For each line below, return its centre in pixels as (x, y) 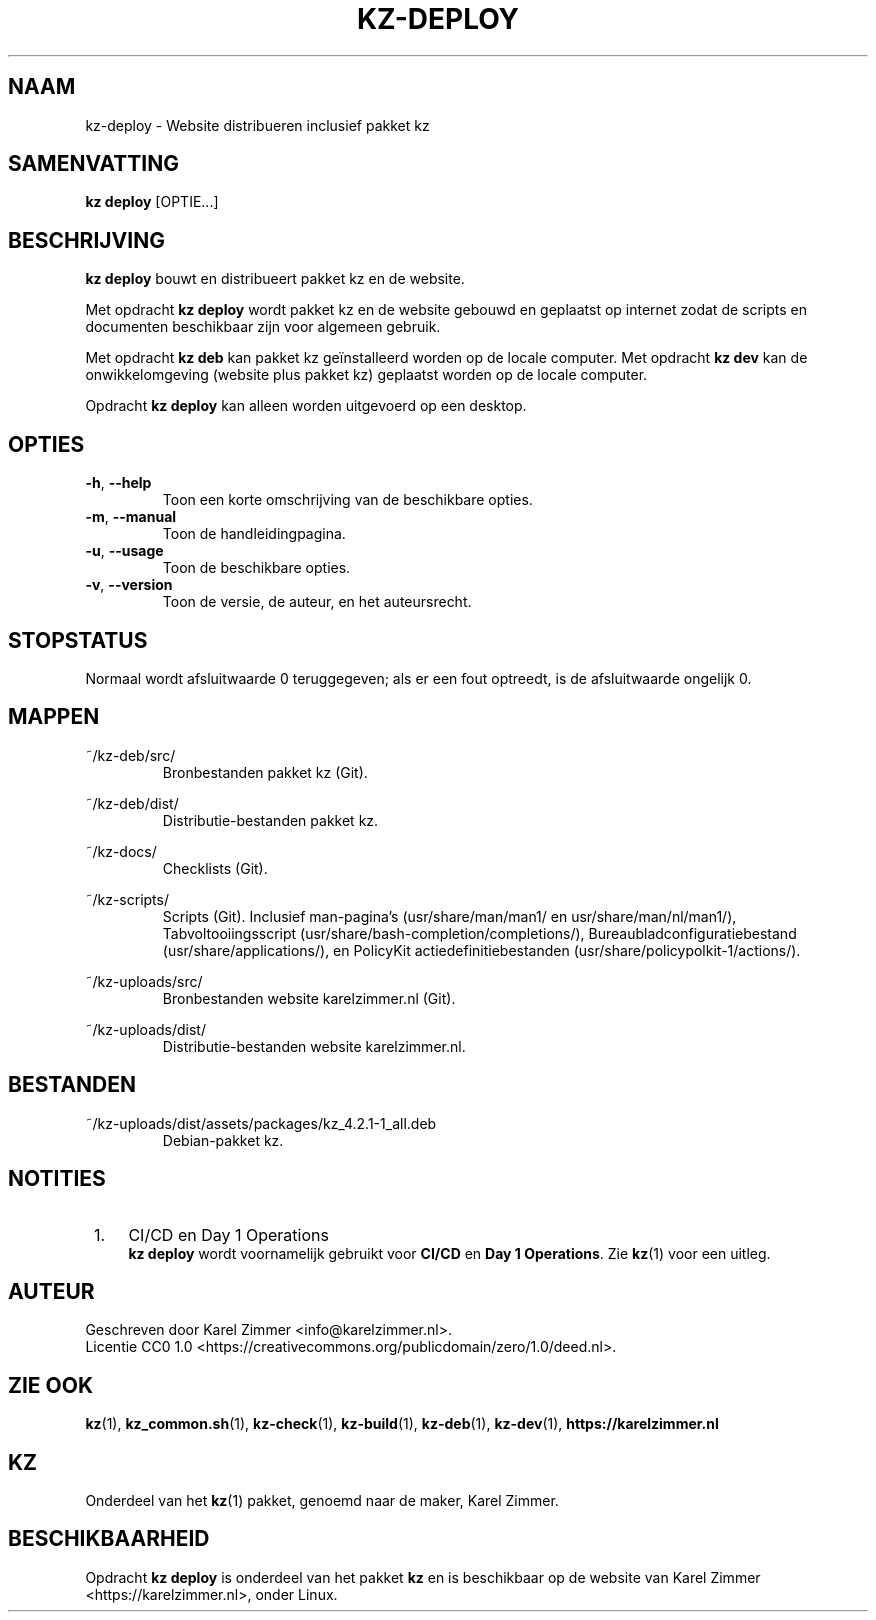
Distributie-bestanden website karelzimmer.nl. (314, 1046)
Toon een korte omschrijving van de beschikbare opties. (347, 500)
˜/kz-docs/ (121, 851)
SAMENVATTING (93, 164)
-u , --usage (124, 551)
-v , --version (129, 585)
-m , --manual (131, 517)
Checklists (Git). (215, 868)
